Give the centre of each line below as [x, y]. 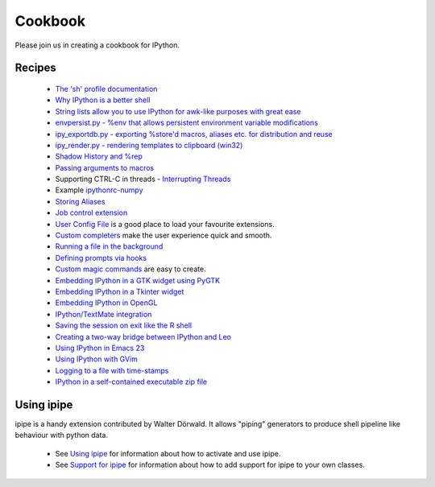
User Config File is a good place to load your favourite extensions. [165, 224]
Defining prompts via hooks [101, 258]
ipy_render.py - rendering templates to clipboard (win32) [149, 145]
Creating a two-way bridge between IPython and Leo [143, 336]
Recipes [35, 68]
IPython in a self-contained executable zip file [131, 382]
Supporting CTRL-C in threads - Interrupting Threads [143, 179]
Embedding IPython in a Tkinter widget [120, 291]
